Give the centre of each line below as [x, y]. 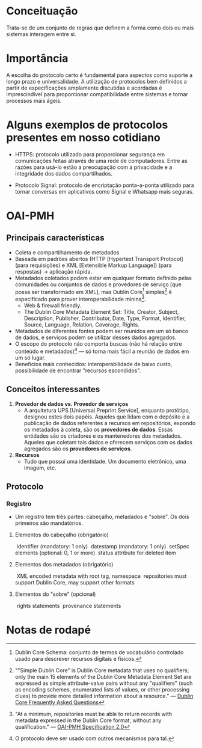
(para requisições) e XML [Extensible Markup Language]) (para [93, 265]
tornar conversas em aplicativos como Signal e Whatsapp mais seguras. [104, 191]
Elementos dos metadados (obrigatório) [64, 565]
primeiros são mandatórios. [49, 523]
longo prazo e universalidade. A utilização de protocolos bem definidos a [97, 81]
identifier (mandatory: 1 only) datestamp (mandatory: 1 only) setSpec [103, 547]
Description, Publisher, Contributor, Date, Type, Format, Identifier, [105, 318]
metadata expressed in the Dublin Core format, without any [88, 720]
